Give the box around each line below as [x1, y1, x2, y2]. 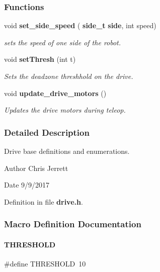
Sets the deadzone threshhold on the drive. [4, 71, 133, 81]
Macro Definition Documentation [4, 218, 141, 230]
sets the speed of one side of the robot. [4, 37, 121, 47]
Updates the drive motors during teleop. [4, 105, 126, 115]
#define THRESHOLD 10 [4, 258, 86, 269]
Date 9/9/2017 [4, 179, 50, 190]
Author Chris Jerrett [4, 162, 68, 173]
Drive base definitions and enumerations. [4, 146, 130, 156]
